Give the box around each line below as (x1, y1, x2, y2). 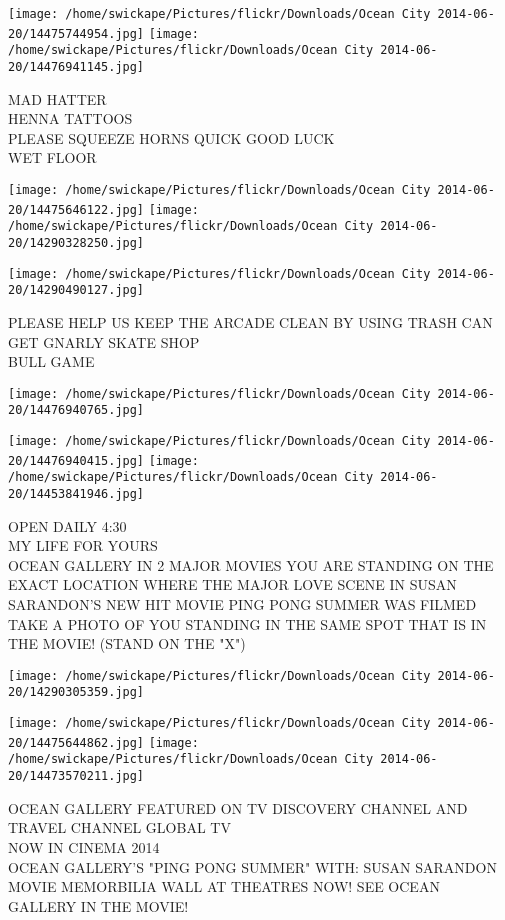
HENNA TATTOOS (8, 108, 133, 129)
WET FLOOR (8, 147, 97, 168)
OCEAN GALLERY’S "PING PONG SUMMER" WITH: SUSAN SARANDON (8, 856, 497, 877)
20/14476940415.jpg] (8, 453, 145, 468)
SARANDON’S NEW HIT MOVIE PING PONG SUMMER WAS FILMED (8, 594, 477, 615)
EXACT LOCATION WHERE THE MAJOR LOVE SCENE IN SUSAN (8, 574, 457, 595)
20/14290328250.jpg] (8, 235, 145, 250)
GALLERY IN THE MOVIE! (8, 895, 189, 916)
